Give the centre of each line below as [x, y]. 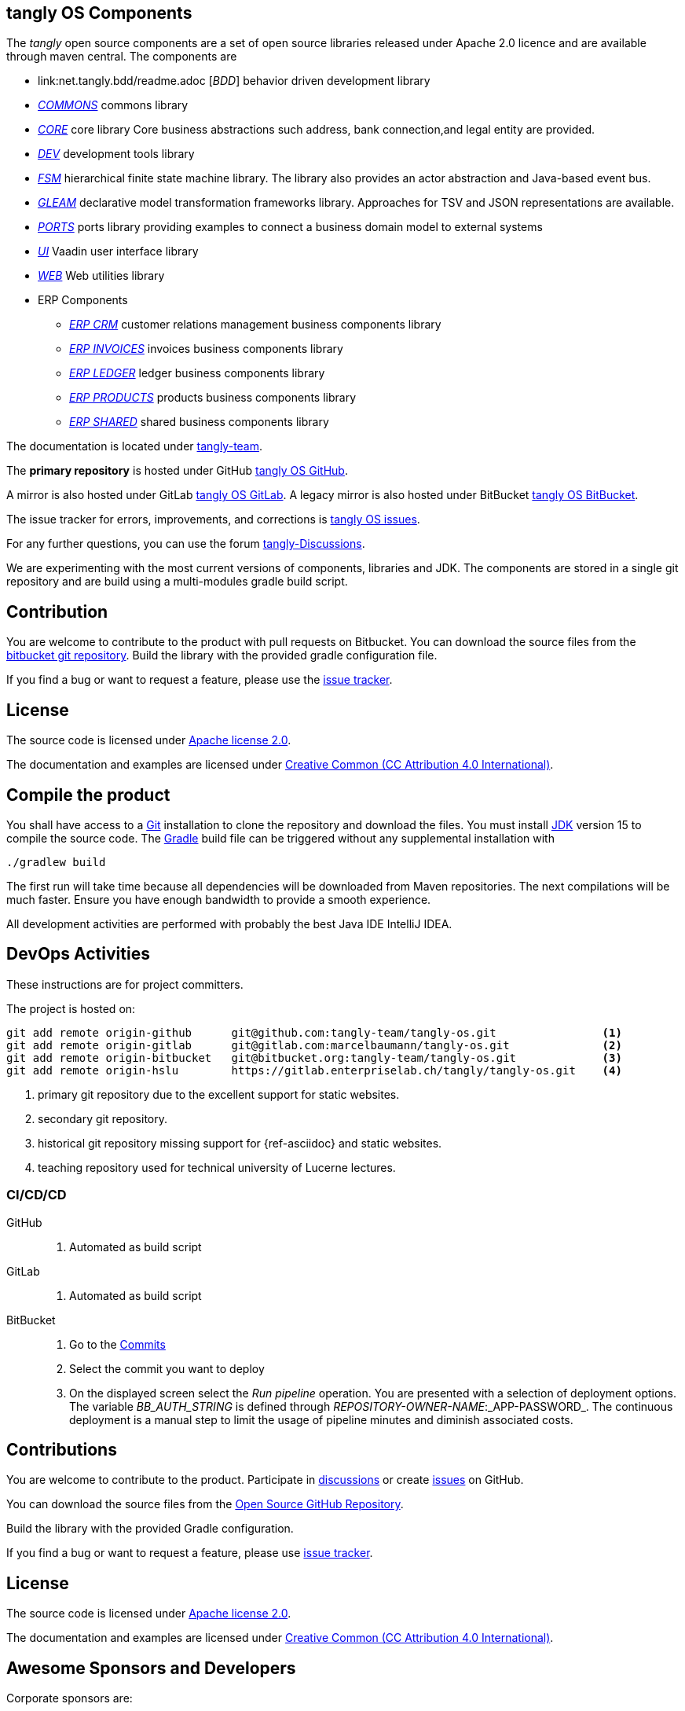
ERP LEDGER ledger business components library [197, 373]
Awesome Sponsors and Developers [151, 1668]
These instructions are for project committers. [125, 984]
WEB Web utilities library [101, 276]
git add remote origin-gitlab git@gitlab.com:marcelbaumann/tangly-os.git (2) [314, 1045]
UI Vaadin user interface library [118, 252]
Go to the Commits [117, 1344]
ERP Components [83, 300]
